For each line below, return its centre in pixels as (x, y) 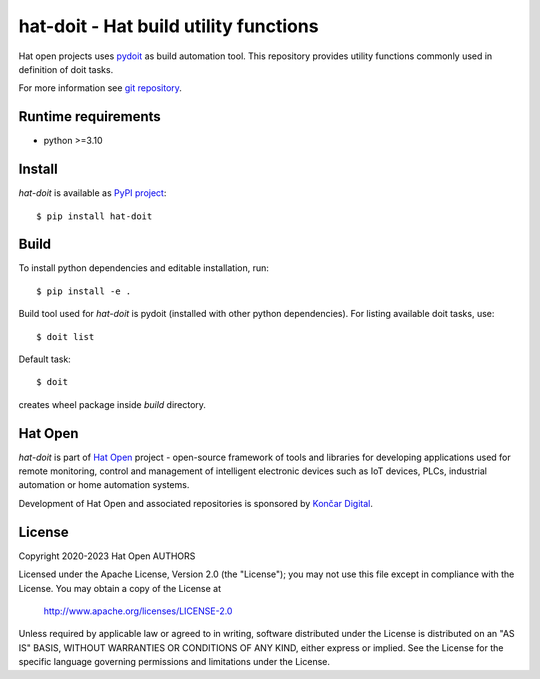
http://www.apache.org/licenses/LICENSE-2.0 (138, 611)
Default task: (45, 359)
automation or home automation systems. (104, 485)
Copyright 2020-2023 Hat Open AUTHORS (107, 556)
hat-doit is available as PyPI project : (92, 193)
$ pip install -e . (84, 291)
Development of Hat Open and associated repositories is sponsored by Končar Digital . (196, 503)
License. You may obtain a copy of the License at (120, 588)
